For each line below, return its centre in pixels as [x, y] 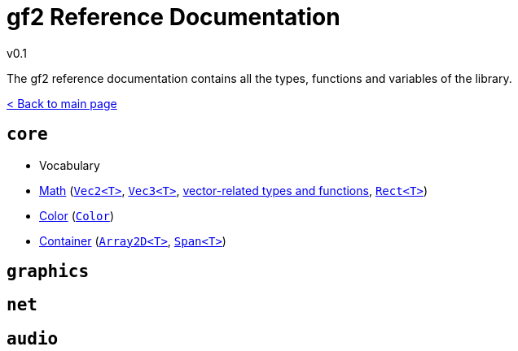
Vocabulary [70, 165]
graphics [48, 272]
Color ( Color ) [77, 215]
